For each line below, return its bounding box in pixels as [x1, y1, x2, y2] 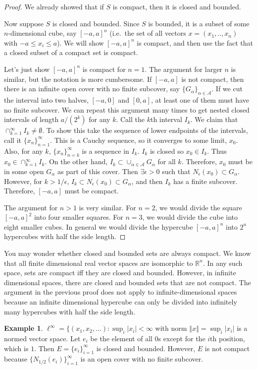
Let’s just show [4, 63, 50, 74]
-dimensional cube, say [8, 28, 77, 38]
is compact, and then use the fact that [137, 37, 253, 48]
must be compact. [64, 185, 119, 196]
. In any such [203, 257, 243, 268]
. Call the [116, 114, 145, 124]
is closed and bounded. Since [52, 18, 140, 28]
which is [4, 343, 29, 353]
